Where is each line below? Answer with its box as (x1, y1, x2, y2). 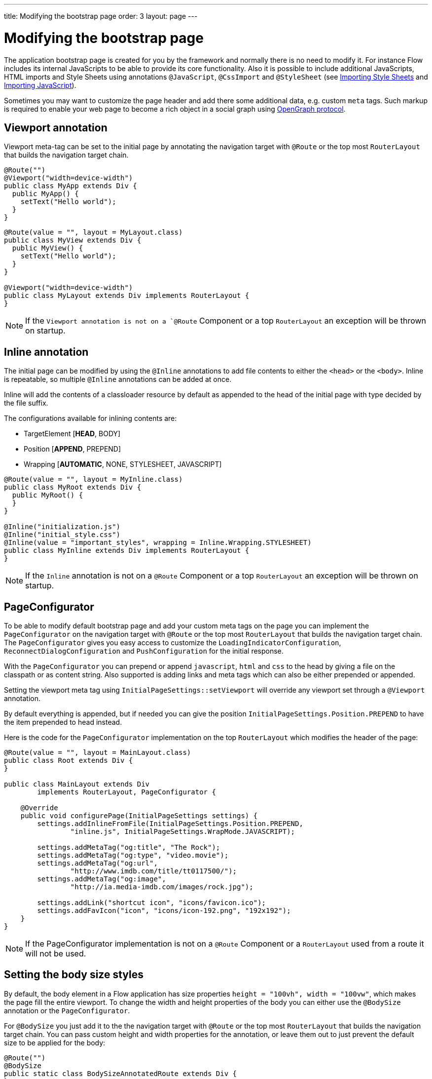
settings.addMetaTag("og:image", (37, 875, 166, 883)
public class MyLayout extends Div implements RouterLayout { (4, 291, 250, 300)
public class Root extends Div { (4, 756, 133, 765)
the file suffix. (4, 399, 48, 408)
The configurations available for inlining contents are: (4, 414, 177, 423)
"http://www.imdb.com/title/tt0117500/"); (70, 867, 237, 875)
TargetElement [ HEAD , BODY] (24, 429, 121, 438)
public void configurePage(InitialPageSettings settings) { (20, 812, 258, 820)
